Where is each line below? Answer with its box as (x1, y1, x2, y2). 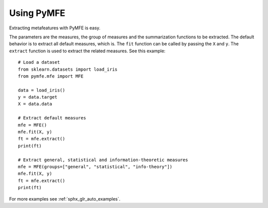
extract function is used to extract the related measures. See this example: (9, 48, 166, 54)
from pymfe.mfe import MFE (18, 73, 84, 79)
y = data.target (18, 95, 58, 100)
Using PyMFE (9, 7, 66, 18)
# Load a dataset (18, 60, 60, 65)
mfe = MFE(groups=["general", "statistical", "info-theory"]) (18, 164, 173, 169)
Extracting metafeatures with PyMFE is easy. (9, 25, 101, 31)
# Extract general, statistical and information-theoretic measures (18, 157, 188, 163)
